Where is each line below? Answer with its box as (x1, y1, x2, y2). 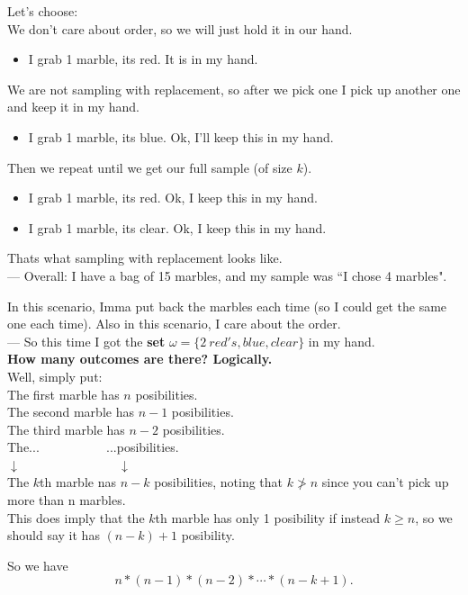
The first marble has (7, 384, 120, 403)
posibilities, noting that (154, 473, 283, 491)
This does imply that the (7, 508, 145, 527)
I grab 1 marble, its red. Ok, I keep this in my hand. (28, 188, 318, 207)
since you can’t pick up (321, 473, 449, 491)
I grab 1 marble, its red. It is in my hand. (28, 50, 258, 68)
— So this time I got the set (7, 331, 166, 350)
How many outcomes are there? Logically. (7, 349, 273, 368)
